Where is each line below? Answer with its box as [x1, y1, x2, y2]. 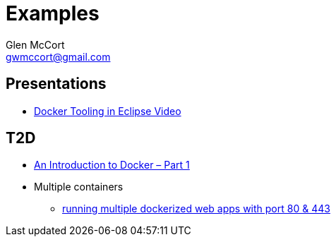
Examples [6, 1, 100, 25]
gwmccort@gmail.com [6, 50, 111, 63]
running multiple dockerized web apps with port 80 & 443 [62, 202, 330, 215]
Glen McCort [6, 38, 65, 51]
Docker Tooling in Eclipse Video [34, 104, 181, 117]
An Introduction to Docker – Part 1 [34, 159, 190, 171]
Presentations [6, 75, 107, 93]
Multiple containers [34, 181, 124, 193]
